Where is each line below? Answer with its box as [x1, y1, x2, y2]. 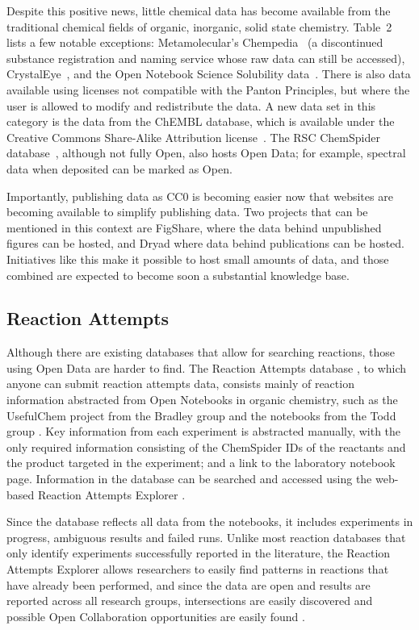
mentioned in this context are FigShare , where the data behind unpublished [6, 219, 382, 236]
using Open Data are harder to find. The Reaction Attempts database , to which [6, 359, 407, 376]
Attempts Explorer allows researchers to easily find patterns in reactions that [6, 561, 389, 578]
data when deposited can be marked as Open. [6, 160, 233, 177]
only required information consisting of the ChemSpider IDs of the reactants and [6, 438, 406, 455]
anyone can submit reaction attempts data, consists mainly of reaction [6, 375, 354, 392]
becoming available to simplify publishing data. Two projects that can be [6, 203, 368, 220]
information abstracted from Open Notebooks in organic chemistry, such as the [6, 391, 398, 408]
